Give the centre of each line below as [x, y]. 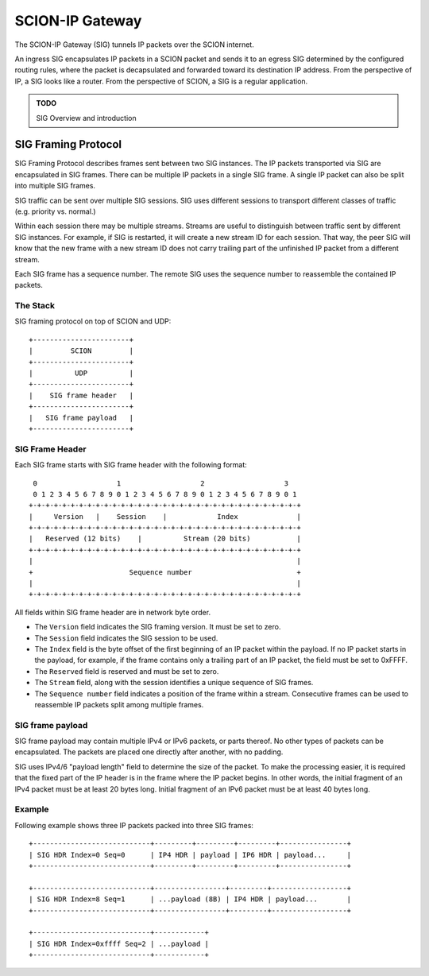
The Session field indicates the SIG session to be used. [126, 638]
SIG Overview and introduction [86, 118]
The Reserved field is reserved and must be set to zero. [127, 671]
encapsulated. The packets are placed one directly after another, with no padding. [149, 752]
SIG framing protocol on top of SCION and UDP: [93, 321]
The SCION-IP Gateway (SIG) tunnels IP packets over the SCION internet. [134, 45]
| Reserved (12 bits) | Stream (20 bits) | [165, 539]
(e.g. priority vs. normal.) [55, 211]
